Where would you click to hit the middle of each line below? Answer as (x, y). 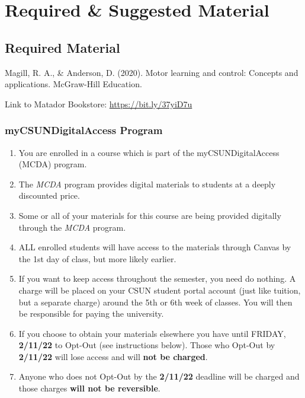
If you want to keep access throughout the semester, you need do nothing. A (157, 278)
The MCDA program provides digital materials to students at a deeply (147, 184)
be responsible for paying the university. (91, 313)
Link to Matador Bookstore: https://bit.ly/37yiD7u (99, 104)
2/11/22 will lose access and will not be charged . (113, 356)
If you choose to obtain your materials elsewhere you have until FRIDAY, (152, 333)
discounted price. (49, 195)
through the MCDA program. (72, 227)
